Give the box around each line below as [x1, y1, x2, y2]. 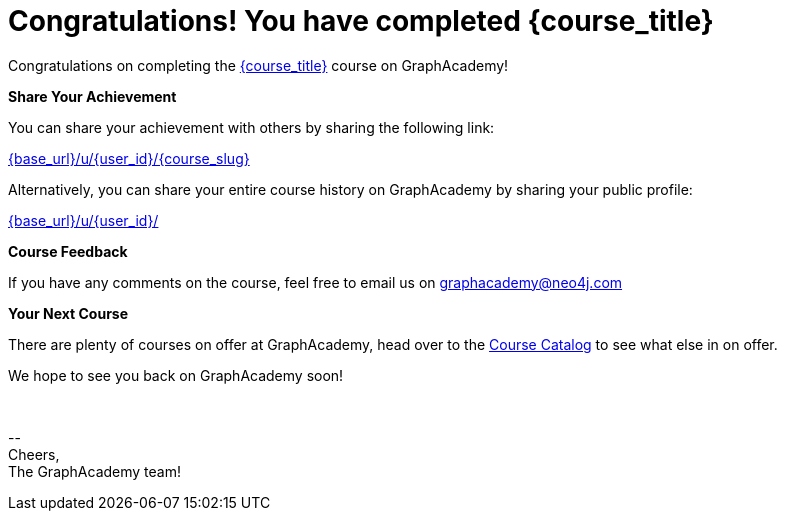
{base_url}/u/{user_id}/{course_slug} [8, 149, 250, 167]
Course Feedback [8, 242, 128, 260]
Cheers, [8, 445, 60, 463]
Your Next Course [8, 304, 129, 322]
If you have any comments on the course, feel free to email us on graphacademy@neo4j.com [8, 273, 623, 291]
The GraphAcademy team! [8, 462, 181, 480]
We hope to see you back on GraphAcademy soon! [8, 366, 344, 384]
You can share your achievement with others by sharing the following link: [8, 118, 495, 136]
